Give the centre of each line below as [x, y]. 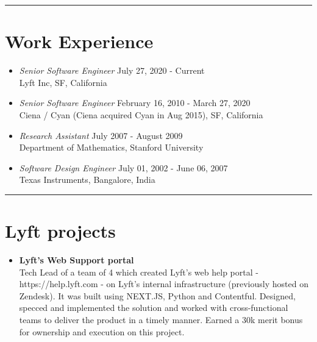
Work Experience [79, 41]
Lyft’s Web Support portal [77, 260]
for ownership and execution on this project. [102, 331]
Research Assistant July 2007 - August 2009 [101, 135]
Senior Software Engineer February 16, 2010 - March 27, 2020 [135, 103]
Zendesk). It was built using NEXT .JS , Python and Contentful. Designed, [157, 295]
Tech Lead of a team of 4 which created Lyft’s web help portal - [139, 272]
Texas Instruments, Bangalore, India [87, 180]
